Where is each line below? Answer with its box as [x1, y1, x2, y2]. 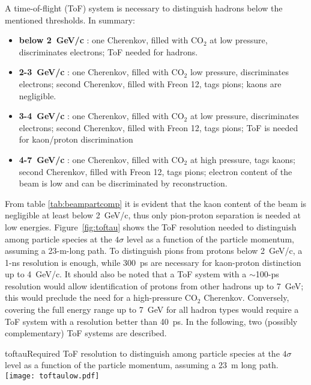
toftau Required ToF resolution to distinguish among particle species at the [5, 346, 280, 359]
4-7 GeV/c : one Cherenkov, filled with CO [19, 153, 184, 165]
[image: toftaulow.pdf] [5, 372, 100, 381]
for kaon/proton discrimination [19, 133, 133, 146]
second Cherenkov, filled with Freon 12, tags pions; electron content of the [19, 165, 292, 177]
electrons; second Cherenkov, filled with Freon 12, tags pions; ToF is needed [19, 121, 298, 134]
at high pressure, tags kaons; [190, 153, 295, 165]
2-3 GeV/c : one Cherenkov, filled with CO [19, 66, 184, 78]
